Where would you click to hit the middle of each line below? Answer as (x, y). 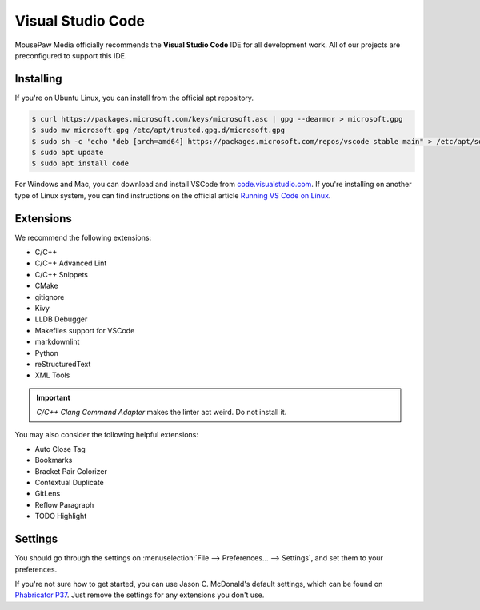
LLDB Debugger (61, 319)
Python (47, 353)
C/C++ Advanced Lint (71, 263)
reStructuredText (63, 364)
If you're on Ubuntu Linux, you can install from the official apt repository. (134, 98)
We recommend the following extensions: (83, 237)
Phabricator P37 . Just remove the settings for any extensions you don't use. (140, 595)
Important (54, 397)
